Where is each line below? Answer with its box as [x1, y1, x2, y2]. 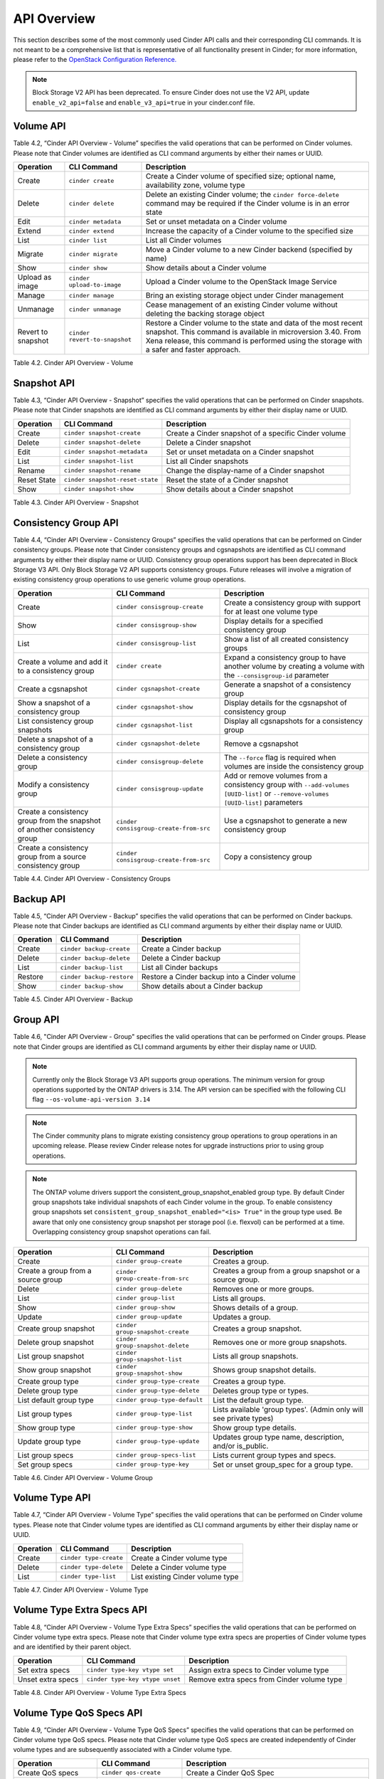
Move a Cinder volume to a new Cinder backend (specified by [145, 245, 353, 255]
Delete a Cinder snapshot [166, 438, 252, 448]
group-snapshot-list [115, 1356, 183, 1363]
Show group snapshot [17, 1365, 92, 1375]
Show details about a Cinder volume [145, 263, 267, 273]
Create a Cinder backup [141, 944, 222, 954]
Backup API [13, 893, 66, 905]
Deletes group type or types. [212, 1385, 309, 1395]
